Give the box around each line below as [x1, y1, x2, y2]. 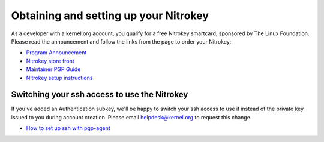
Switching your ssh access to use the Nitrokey [11, 89, 188, 100]
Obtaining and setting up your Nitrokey [11, 9, 209, 22]
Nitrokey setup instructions [26, 74, 93, 81]
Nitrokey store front [26, 57, 74, 64]
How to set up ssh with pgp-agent [26, 125, 110, 132]
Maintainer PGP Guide [26, 66, 81, 73]
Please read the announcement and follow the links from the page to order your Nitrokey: [11, 38, 232, 45]
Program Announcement [26, 49, 87, 56]
